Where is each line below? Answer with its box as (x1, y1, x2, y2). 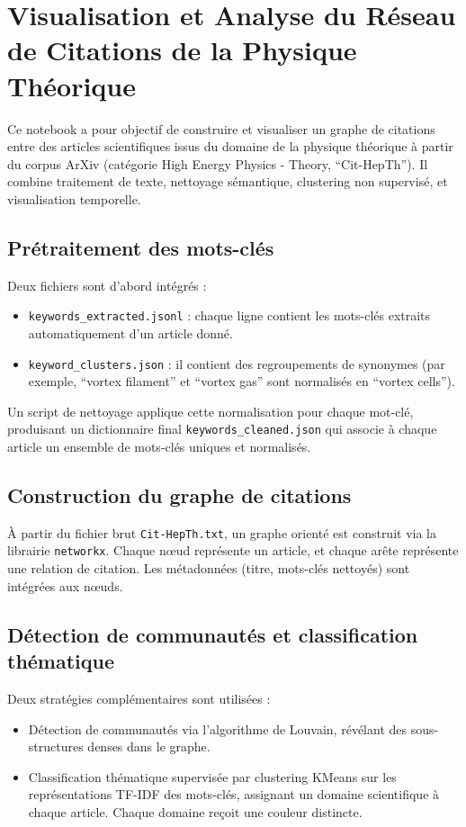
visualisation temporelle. (7, 189, 141, 208)
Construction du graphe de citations (7, 481, 352, 508)
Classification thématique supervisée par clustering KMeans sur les (28, 767, 397, 786)
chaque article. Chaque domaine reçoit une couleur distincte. (28, 802, 363, 821)
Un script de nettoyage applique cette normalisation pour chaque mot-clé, (7, 401, 414, 420)
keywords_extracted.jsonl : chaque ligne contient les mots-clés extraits (28, 306, 431, 325)
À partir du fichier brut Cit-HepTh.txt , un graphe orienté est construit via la (7, 523, 436, 542)
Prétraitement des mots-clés (7, 233, 274, 261)
